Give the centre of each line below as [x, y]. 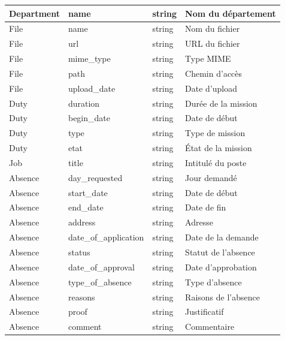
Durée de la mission [221, 103]
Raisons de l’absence [222, 297]
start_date [88, 192]
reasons [81, 297]
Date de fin [206, 207]
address [82, 222]
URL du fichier [213, 43]
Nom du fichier [213, 28]
